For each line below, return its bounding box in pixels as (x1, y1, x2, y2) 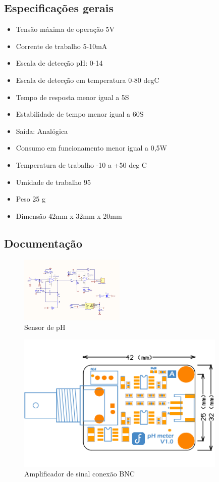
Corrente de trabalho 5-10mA (16, 40, 107, 51)
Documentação (4, 235, 83, 251)
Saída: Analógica (16, 125, 68, 136)
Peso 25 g (16, 194, 45, 204)
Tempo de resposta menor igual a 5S (16, 91, 129, 102)
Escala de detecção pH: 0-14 (16, 58, 103, 68)
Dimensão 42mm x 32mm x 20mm (16, 210, 122, 221)
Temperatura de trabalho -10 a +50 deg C (16, 159, 147, 170)
